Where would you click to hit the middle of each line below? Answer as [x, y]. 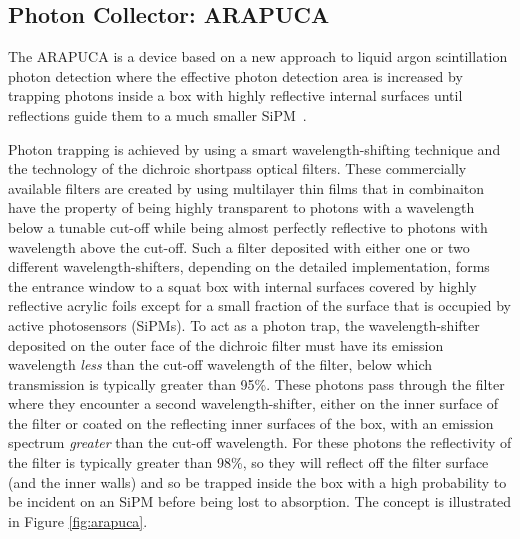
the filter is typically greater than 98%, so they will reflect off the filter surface [248, 462]
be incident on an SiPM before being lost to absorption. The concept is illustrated [260, 501]
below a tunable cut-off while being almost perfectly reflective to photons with [248, 226]
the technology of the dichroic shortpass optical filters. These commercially [237, 168]
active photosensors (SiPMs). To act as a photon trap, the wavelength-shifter [244, 324]
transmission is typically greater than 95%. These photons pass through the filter [256, 383]
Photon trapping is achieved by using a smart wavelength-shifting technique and [254, 148]
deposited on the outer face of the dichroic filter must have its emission [226, 344]
